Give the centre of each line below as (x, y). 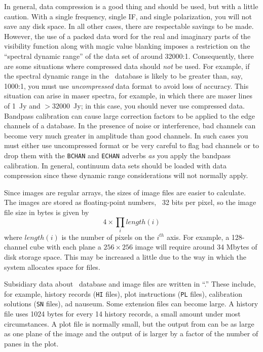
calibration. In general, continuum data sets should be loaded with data (116, 165)
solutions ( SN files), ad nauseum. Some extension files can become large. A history (131, 304)
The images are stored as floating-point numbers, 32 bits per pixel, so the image (130, 202)
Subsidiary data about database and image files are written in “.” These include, (130, 284)
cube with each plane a (65, 247)
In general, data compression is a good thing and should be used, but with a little (131, 6)
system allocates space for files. (52, 267)
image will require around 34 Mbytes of (196, 247)
